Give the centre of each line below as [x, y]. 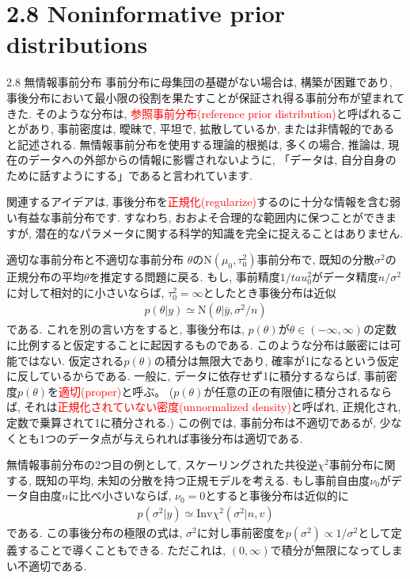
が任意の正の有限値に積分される [287, 391]
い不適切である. [47, 565]
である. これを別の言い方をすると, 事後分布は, [125, 329]
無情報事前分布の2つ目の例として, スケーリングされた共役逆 [162, 465]
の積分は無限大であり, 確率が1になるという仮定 [277, 360]
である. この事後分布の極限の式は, [95, 533]
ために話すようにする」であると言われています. [129, 175]
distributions [77, 44]
